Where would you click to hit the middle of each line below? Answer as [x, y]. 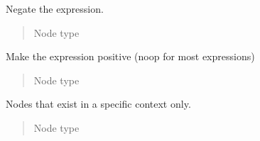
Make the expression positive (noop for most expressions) [130, 56]
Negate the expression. [55, 9]
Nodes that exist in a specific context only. [98, 104]
